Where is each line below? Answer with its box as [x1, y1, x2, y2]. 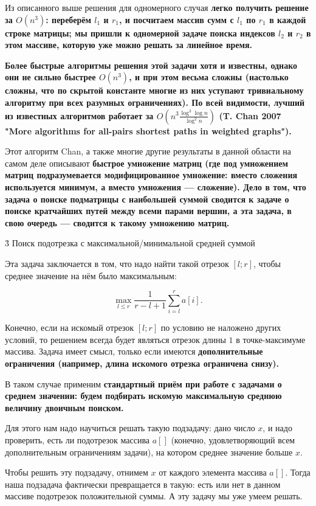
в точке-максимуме [236, 333, 306, 345]
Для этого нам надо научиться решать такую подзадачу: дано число [5, 421, 255, 434]
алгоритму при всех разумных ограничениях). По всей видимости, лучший [5, 95, 305, 108]
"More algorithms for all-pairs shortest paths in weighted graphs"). [5, 124, 292, 137]
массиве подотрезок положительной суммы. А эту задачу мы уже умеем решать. [5, 490, 303, 502]
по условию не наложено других [160, 321, 281, 334]
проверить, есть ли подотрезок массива [5, 433, 150, 446]
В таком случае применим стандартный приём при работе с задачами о [5, 377, 282, 390]
